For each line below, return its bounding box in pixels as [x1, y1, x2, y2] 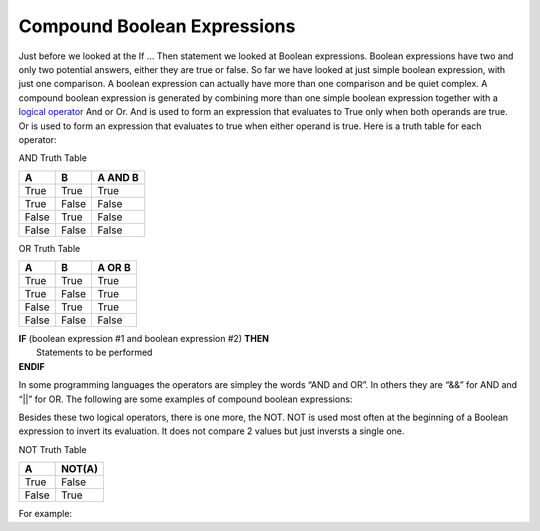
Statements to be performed [36, 346, 153, 359]
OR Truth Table [18, 242, 81, 254]
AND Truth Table [18, 152, 87, 164]
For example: [18, 508, 73, 520]
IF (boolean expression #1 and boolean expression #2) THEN [18, 333, 270, 345]
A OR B [97, 261, 131, 275]
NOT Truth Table [18, 443, 87, 455]
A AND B [97, 170, 139, 184]
